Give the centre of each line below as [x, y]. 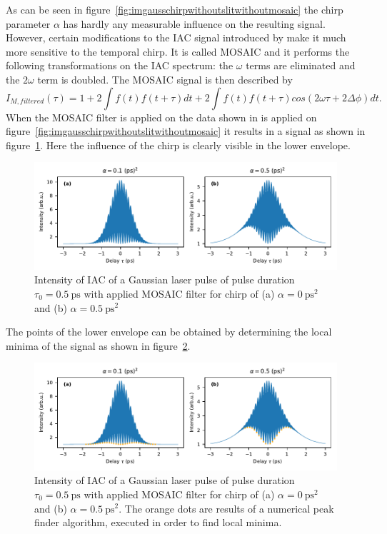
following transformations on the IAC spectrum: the [120, 65]
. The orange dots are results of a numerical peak [226, 508]
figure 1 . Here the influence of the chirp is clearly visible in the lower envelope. [178, 145]
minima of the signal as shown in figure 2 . [98, 345]
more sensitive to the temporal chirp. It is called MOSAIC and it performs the [178, 51]
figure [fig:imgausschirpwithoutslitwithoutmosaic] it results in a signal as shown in [186, 131]
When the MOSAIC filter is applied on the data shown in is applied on [161, 117]
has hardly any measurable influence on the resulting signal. [194, 23]
